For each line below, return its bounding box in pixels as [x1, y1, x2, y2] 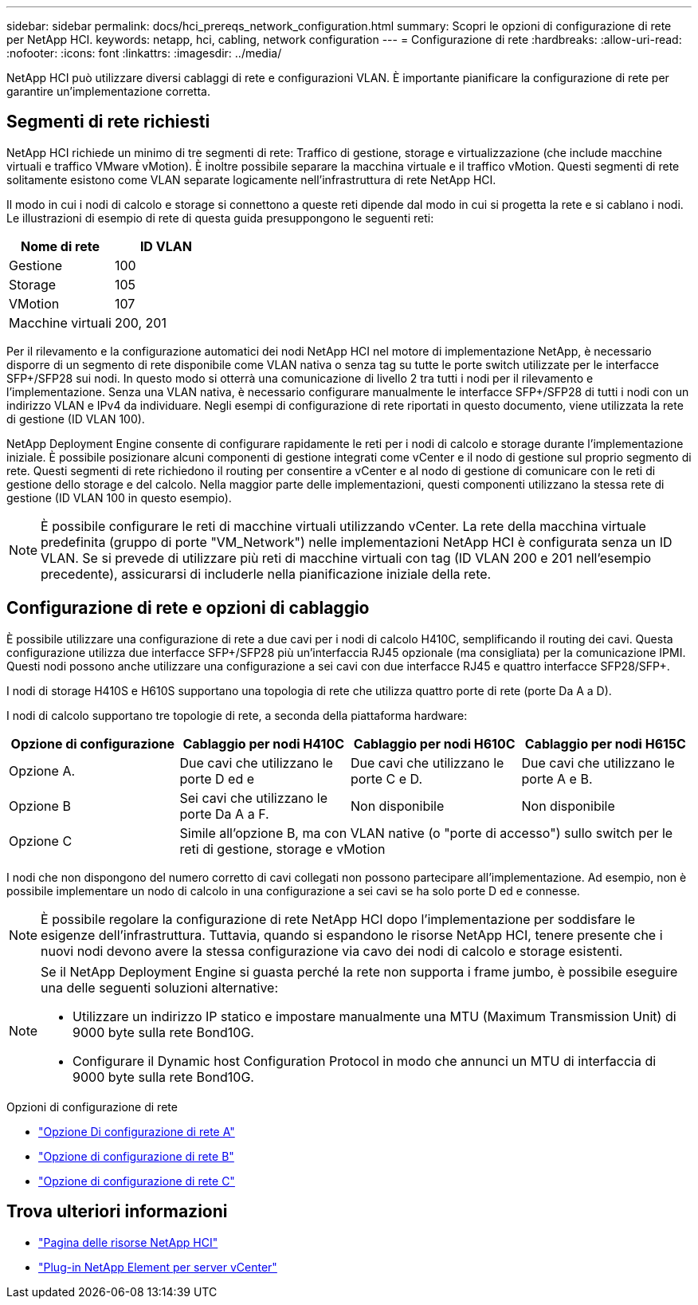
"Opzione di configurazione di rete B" [38, 1149, 234, 1163]
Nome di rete [20, 238, 100, 254]
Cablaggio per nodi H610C [353, 735, 516, 752]
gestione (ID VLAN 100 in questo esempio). [6, 490, 232, 505]
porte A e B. [521, 770, 593, 787]
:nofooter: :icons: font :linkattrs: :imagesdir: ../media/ [6, 46, 282, 60]
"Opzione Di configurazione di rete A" [38, 1124, 235, 1138]
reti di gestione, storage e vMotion [179, 840, 386, 857]
